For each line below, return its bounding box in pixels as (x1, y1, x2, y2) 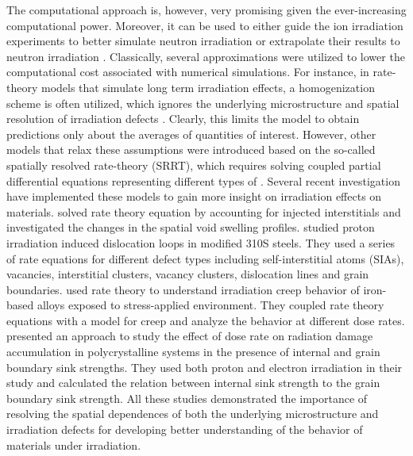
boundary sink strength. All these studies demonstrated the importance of (6, 389, 368, 406)
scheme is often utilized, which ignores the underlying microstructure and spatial (6, 94, 399, 111)
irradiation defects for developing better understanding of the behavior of (6, 421, 363, 438)
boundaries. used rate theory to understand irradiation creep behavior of (6, 281, 360, 297)
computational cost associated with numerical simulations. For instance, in (6, 63, 369, 80)
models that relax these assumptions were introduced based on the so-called (6, 141, 376, 158)
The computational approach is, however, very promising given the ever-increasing (6, 2, 407, 17)
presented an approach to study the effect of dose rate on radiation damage (6, 328, 373, 344)
